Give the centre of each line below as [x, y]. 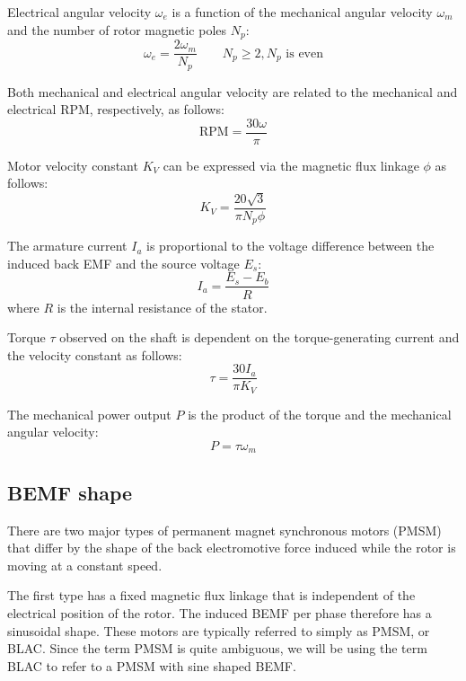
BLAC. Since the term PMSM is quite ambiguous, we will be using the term [217, 648]
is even [304, 53]
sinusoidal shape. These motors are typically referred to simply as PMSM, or [219, 630]
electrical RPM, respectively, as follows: [116, 109]
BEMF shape [70, 492]
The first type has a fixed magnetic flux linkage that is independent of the [211, 595]
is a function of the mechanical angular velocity [302, 12]
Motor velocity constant [73, 165]
